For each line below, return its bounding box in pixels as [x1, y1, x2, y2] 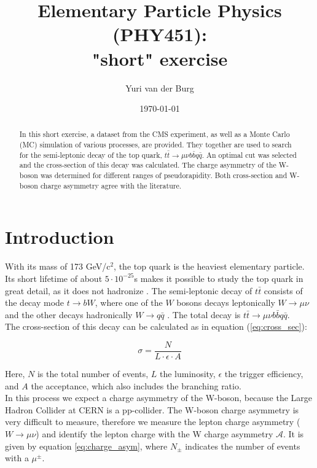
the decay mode [5, 296, 65, 309]
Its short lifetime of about [5, 271, 103, 284]
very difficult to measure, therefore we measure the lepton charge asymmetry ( [5, 415, 300, 428]
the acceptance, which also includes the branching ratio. [31, 379, 241, 392]
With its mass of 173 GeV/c [5, 260, 111, 273]
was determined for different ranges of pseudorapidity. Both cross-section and [40, 170, 288, 181]
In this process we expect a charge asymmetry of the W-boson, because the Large [5, 391, 313, 404]
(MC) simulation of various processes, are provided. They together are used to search [19, 139, 292, 150]
